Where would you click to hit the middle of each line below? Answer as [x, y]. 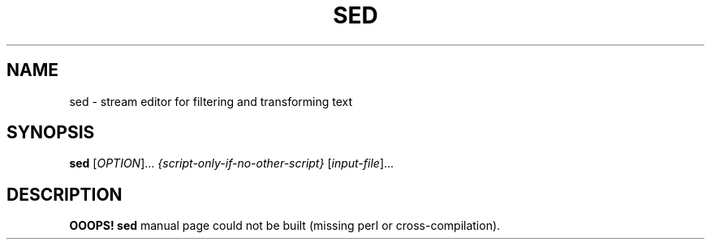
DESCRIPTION [65, 194]
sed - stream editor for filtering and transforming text [211, 101]
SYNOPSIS [51, 133]
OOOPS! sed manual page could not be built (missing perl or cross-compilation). [285, 226]
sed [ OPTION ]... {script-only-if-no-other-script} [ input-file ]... [232, 163]
